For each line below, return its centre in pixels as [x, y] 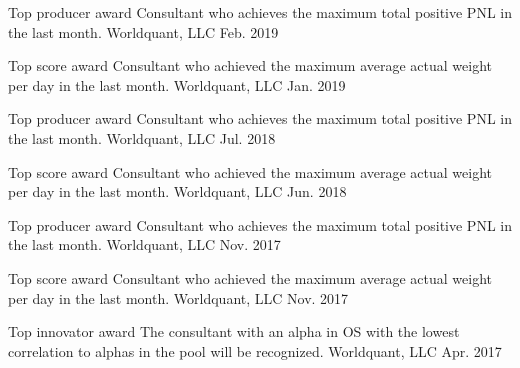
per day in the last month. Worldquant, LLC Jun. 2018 [177, 191]
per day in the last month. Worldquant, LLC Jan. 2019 [177, 84]
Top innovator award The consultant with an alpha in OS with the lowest [234, 331]
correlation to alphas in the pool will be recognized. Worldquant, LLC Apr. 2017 [255, 350]
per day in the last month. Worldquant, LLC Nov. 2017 [178, 297]
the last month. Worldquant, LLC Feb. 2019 [143, 31]
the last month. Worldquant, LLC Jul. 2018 [142, 137]
